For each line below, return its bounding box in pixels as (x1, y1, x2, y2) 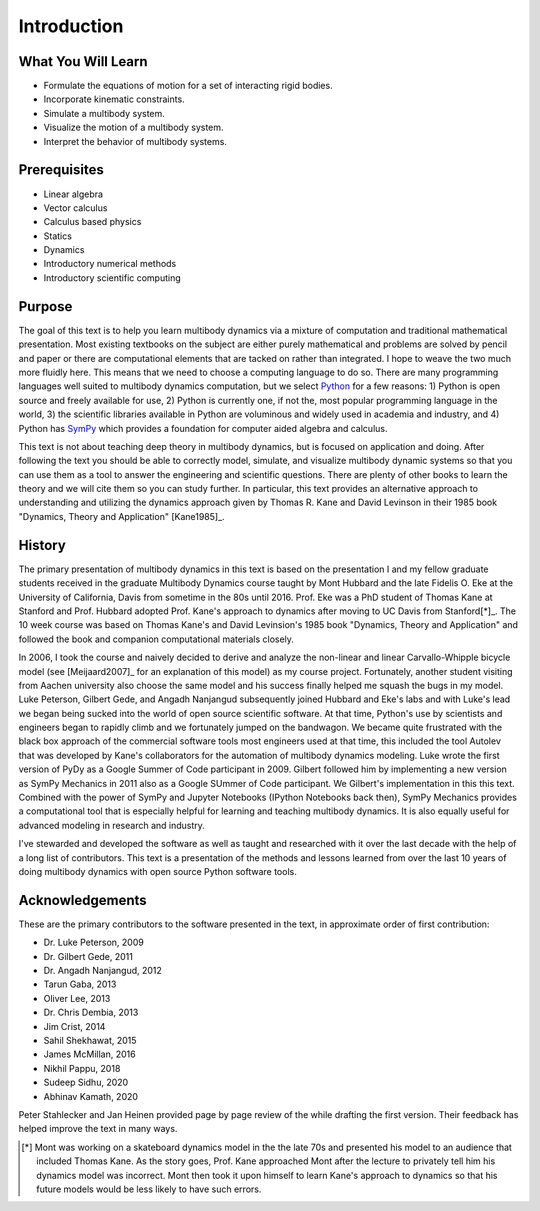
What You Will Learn (18, 53, 149, 70)
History (18, 536, 67, 554)
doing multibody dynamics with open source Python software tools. (18, 865, 297, 877)
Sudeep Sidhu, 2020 (43, 1076, 129, 1089)
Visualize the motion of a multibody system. (43, 121, 224, 134)
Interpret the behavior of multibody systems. (43, 135, 227, 147)
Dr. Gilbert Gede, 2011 (43, 950, 134, 962)
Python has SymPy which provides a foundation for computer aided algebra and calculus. (18, 422, 388, 434)
